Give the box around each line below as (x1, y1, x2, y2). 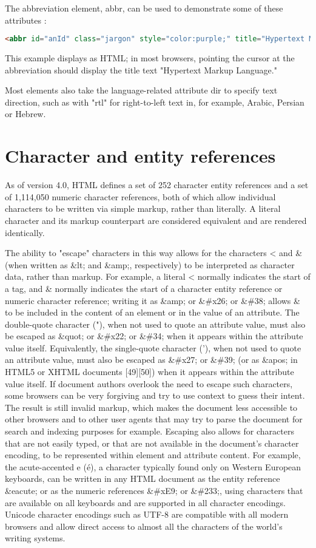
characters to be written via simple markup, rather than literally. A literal (5, 202, 281, 215)
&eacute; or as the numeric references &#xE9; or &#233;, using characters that (5, 484, 303, 496)
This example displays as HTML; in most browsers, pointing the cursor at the (5, 52, 295, 64)
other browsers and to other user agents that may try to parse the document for (5, 413, 303, 425)
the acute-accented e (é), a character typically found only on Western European (5, 460, 301, 473)
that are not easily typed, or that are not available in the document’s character (5, 436, 299, 449)
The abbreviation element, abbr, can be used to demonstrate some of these (5, 2, 283, 14)
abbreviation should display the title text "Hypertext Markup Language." (5, 63, 277, 76)
